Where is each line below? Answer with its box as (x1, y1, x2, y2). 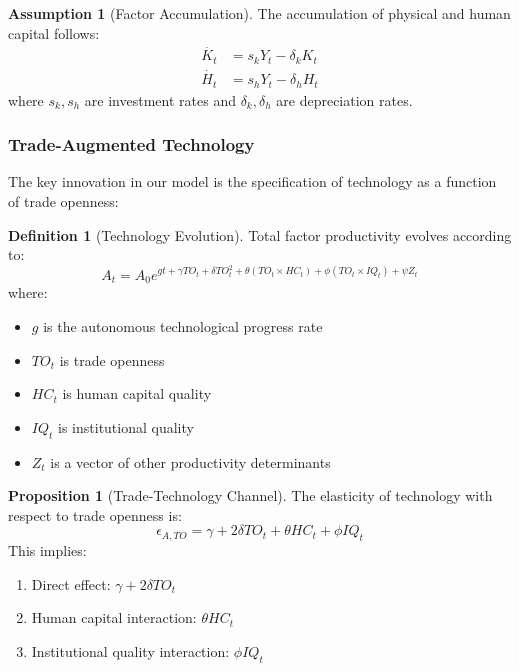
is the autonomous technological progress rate (43, 315, 323, 336)
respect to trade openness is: (8, 504, 182, 525)
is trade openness (59, 349, 165, 370)
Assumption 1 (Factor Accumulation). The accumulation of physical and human (8, 3, 511, 23)
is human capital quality (62, 383, 212, 404)
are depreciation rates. (276, 89, 413, 110)
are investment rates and (84, 89, 236, 110)
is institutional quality (58, 416, 194, 437)
